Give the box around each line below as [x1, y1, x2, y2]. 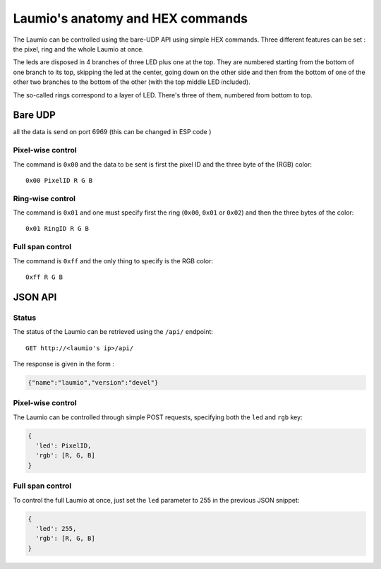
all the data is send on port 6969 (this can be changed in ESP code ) [13, 128, 212, 136]
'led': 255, [35, 525, 77, 532]
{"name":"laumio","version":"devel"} [28, 378, 159, 386]
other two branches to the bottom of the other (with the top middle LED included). [13, 78, 250, 86]
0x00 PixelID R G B [25, 176, 93, 184]
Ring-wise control [13, 193, 76, 203]
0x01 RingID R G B [25, 224, 90, 233]
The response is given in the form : [13, 359, 114, 368]
